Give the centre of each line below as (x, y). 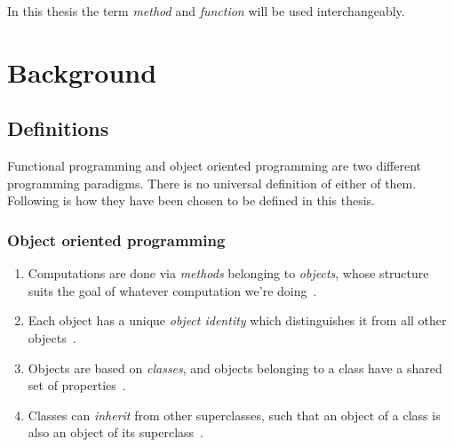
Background (82, 72)
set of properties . (77, 385)
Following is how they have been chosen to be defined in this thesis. (191, 200)
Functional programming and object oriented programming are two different (215, 166)
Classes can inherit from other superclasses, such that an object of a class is (234, 415)
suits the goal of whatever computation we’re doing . (172, 290)
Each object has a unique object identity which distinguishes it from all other (237, 320)
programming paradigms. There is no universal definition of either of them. (212, 183)
